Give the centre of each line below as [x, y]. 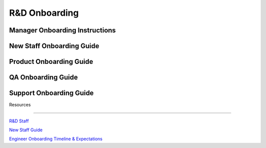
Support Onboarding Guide [51, 93]
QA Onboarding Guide [44, 77]
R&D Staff [19, 121]
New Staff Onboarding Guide [54, 46]
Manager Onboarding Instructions [62, 30]
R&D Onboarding [44, 13]
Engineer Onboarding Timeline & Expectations [56, 139]
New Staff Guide [26, 130]
